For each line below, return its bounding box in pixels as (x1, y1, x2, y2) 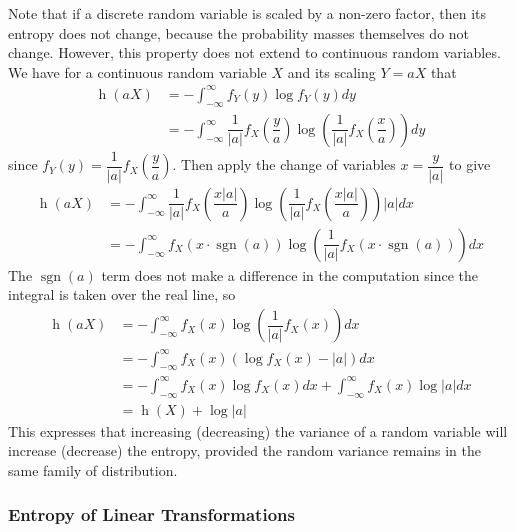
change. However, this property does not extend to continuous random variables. (8, 42, 501, 63)
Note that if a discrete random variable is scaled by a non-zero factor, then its (8, 3, 487, 23)
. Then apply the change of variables (172, 154, 396, 175)
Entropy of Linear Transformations (8, 502, 295, 527)
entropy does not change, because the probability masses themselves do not (8, 22, 470, 43)
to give (449, 154, 491, 175)
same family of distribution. (8, 459, 178, 480)
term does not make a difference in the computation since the (101, 264, 479, 285)
